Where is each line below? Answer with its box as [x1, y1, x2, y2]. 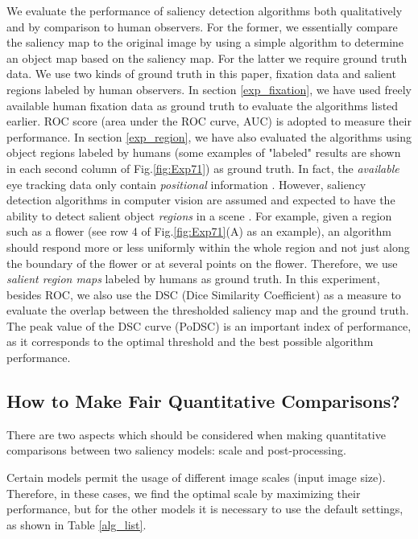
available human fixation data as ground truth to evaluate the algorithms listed [6, 97, 399, 113]
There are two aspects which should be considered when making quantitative [6, 426, 386, 442]
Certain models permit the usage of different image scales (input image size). [6, 469, 386, 486]
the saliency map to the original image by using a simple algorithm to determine [6, 34, 404, 51]
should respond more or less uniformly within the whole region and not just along [6, 238, 410, 255]
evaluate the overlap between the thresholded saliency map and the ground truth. [6, 302, 409, 319]
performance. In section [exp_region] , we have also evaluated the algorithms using [6, 128, 412, 145]
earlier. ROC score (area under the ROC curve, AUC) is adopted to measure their [6, 113, 412, 130]
